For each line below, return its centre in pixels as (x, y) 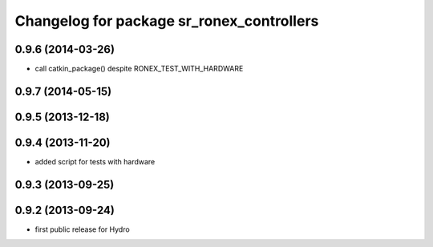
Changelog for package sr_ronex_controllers (167, 21)
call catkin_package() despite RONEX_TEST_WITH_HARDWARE (139, 69)
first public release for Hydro (82, 229)
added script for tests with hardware (95, 162)
